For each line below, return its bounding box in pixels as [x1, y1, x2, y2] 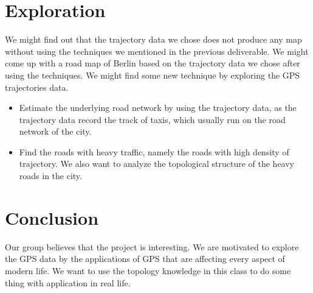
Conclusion [5, 205, 99, 230]
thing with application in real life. [5, 276, 131, 289]
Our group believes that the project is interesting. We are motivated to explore [5, 240, 299, 253]
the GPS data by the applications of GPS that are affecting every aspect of [5, 252, 285, 265]
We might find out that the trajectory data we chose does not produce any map [5, 33, 302, 46]
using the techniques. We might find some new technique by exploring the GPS [5, 68, 300, 81]
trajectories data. [5, 80, 69, 93]
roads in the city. [19, 169, 82, 182]
